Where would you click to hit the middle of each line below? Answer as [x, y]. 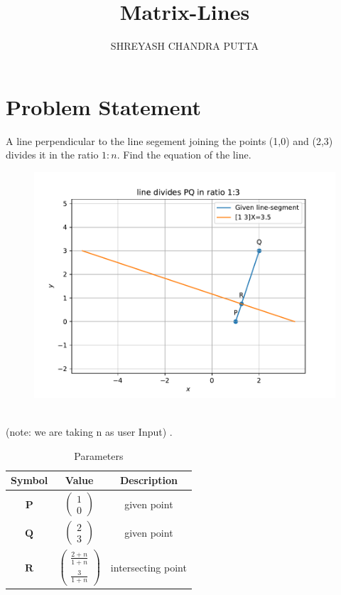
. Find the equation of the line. [184, 155]
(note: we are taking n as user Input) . [89, 432]
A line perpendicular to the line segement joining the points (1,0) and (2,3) [169, 140]
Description [148, 480]
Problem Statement [103, 106]
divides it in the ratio [52, 155]
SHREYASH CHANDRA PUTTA [185, 46]
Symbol [29, 480]
